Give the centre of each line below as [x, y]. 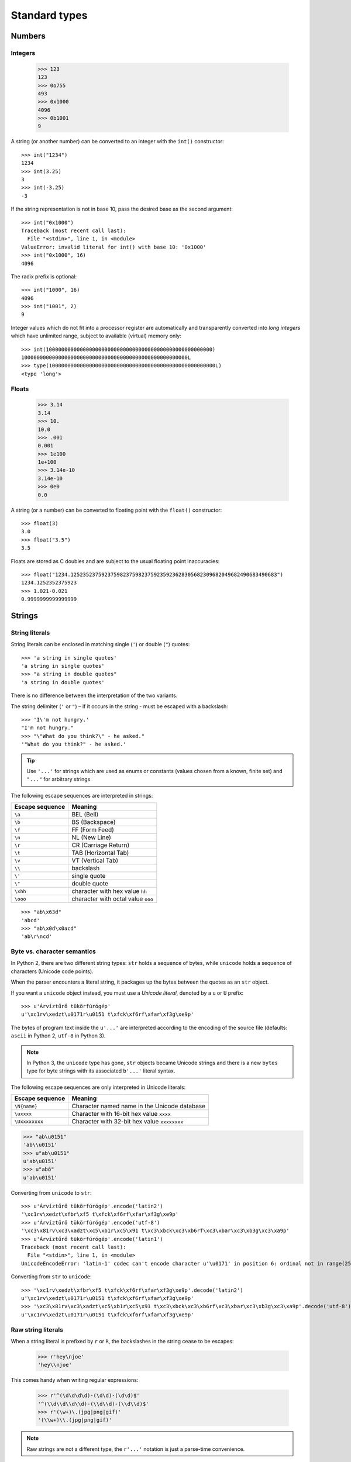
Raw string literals [37, 1329]
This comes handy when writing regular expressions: [75, 1380]
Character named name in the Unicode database [139, 1106]
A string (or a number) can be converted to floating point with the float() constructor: [116, 510]
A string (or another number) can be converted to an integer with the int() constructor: [118, 142]
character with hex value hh [109, 891]
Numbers [28, 36]
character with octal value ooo [112, 899]
